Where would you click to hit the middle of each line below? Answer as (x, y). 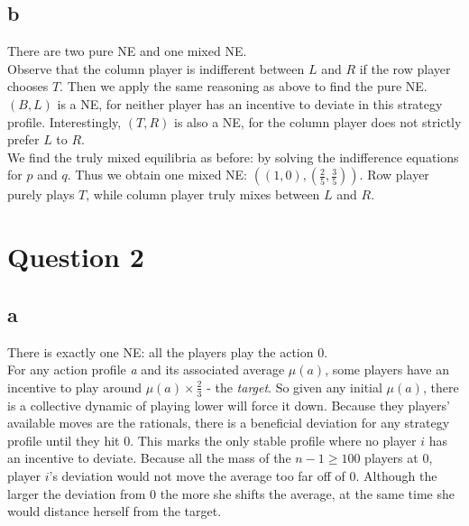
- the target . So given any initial (294, 387)
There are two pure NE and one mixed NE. (127, 51)
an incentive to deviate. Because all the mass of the (149, 458)
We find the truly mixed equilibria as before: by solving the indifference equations (233, 157)
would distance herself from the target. (115, 511)
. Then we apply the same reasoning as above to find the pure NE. (244, 86)
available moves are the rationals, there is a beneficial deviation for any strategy (229, 423)
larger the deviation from (77, 493)
